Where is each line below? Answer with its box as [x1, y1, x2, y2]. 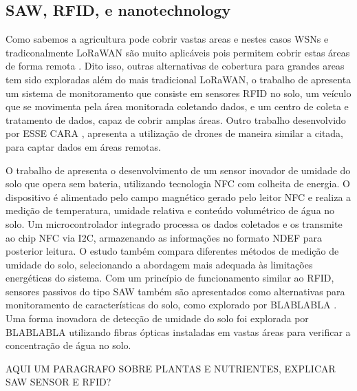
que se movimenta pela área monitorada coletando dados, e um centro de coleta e [6, 99, 349, 114]
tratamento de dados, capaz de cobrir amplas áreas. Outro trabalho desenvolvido [6, 112, 346, 127]
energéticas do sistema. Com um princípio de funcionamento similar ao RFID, [6, 271, 334, 285]
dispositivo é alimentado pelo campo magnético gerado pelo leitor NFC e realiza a [6, 189, 351, 204]
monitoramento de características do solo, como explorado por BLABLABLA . [6, 297, 337, 312]
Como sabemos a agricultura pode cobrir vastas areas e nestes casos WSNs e [6, 32, 329, 46]
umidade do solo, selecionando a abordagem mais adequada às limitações [6, 257, 313, 271]
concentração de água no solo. [6, 338, 131, 352]
